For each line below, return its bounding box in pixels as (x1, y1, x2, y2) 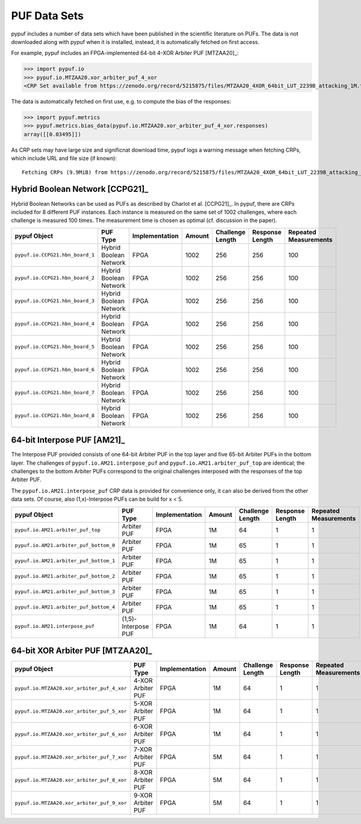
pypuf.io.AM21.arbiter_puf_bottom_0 (14, 542, 116, 549)
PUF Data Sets (11, 9, 84, 22)
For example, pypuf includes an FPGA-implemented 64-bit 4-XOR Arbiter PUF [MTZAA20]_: (11, 49, 239, 57)
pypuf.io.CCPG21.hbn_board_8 (14, 412, 95, 419)
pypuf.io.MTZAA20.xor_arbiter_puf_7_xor (14, 754, 128, 760)
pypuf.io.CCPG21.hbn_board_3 (14, 298, 95, 304)
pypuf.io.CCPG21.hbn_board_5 (14, 344, 95, 350)
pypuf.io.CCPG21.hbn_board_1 (14, 252, 95, 258)
